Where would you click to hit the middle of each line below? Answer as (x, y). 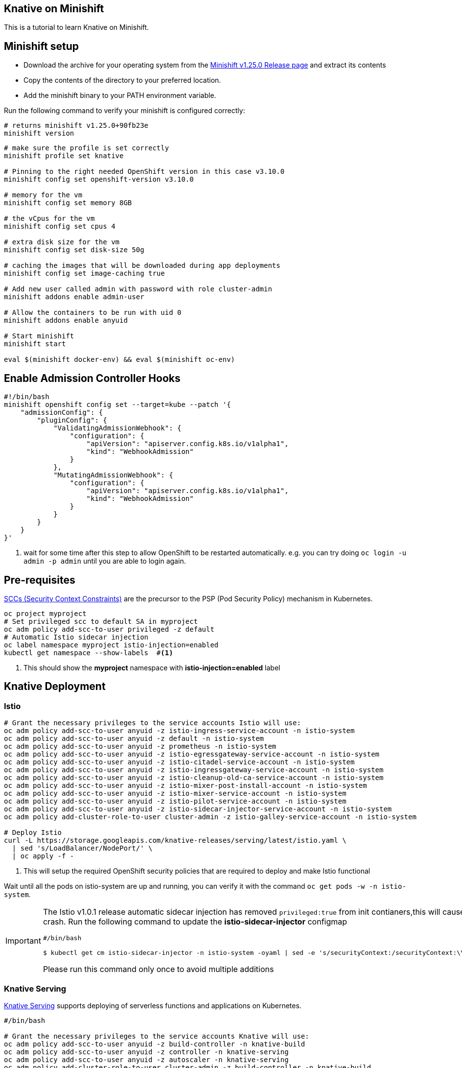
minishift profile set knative (64, 156)
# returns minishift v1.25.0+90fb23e (76, 126)
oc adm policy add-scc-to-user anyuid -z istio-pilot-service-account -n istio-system (175, 801)
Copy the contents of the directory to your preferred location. (122, 80)
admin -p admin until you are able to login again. (105, 561)
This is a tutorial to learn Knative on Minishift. (77, 27)
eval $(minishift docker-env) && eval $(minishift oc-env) (120, 360)
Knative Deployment (55, 687)
